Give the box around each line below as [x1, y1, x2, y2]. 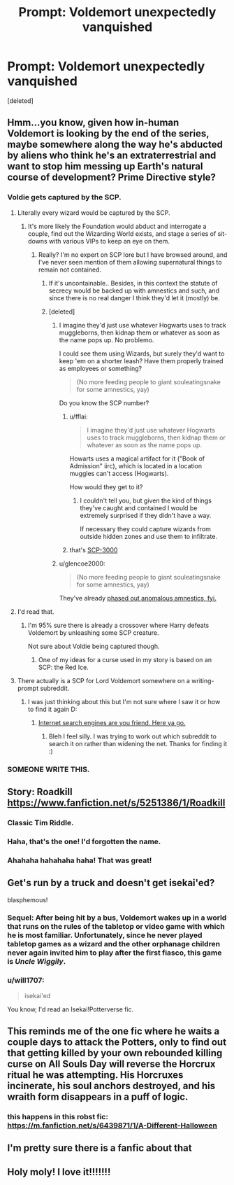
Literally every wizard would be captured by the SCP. [17, 208, 170, 217]
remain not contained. [38, 265, 102, 274]
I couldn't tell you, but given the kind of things [80, 496, 212, 505]
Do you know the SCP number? [59, 398, 149, 407]
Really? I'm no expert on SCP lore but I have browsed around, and [38, 250, 228, 259]
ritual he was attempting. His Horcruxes [7, 1069, 184, 1081]
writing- [191, 676, 214, 685]
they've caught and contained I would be [80, 503, 198, 512]
